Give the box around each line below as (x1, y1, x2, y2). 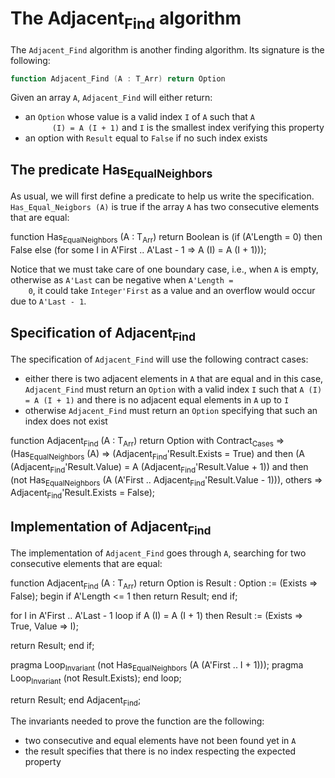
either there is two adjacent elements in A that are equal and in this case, (24, 373, 324, 385)
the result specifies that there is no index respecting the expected (24, 745, 297, 757)
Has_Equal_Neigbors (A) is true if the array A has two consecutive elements (10, 201, 320, 213)
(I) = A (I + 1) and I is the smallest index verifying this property (51, 122, 325, 134)
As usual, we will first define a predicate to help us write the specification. (10, 190, 315, 202)
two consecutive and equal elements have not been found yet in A (24, 735, 297, 747)
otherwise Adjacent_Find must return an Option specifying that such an (24, 405, 318, 417)
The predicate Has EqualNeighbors (10, 161, 213, 181)
